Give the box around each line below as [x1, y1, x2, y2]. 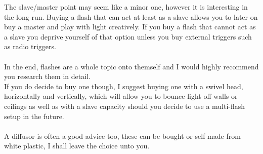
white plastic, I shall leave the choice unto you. [4, 140, 150, 151]
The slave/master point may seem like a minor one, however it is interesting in [4, 2, 248, 12]
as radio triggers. [4, 41, 56, 52]
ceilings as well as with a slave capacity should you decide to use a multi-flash [4, 100, 245, 111]
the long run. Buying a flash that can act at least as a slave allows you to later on [4, 11, 258, 22]
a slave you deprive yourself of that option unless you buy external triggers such [4, 31, 252, 42]
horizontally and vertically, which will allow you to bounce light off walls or [4, 91, 238, 101]
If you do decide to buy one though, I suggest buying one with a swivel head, [4, 81, 243, 91]
